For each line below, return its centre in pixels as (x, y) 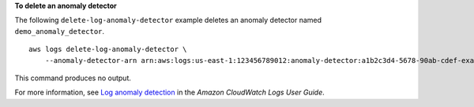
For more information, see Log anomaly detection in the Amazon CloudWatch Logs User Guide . (170, 92)
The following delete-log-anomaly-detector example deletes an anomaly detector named (168, 20)
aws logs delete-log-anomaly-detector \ (108, 50)
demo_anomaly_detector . (60, 31)
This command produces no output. (73, 78)
